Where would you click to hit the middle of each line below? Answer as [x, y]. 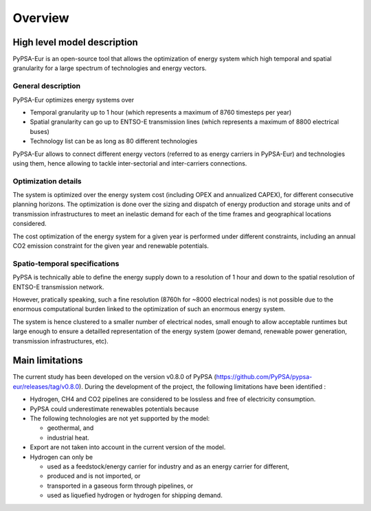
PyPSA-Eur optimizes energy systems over [73, 100]
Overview [41, 18]
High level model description [76, 42]
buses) [40, 131]
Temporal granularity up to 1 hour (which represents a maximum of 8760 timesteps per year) [161, 112]
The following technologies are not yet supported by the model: [120, 418]
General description [47, 86]
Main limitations [48, 361]
